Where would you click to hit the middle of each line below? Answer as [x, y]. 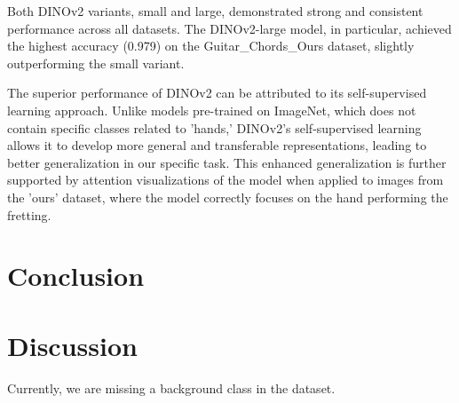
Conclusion [76, 276]
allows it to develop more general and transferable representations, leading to [217, 145]
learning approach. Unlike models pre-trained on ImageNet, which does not [212, 110]
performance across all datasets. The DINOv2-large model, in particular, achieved [229, 28]
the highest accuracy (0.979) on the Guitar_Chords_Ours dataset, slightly [211, 46]
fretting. [29, 214]
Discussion [72, 345]
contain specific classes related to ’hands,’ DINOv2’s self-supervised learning [214, 127]
